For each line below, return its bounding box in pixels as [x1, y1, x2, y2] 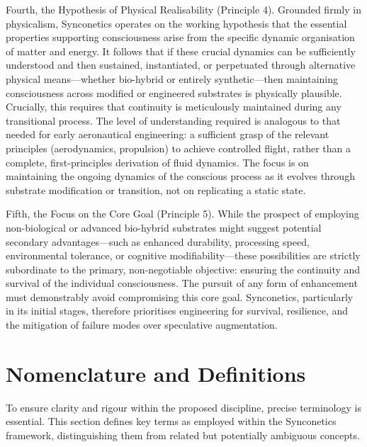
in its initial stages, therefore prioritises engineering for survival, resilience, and [6, 303, 349, 318]
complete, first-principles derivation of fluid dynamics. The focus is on [6, 154, 309, 169]
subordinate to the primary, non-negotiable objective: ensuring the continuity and [6, 261, 361, 276]
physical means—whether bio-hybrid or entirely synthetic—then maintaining [6, 71, 339, 86]
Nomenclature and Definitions [6, 358, 306, 387]
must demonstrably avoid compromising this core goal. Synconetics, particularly [6, 289, 354, 304]
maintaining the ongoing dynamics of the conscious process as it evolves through [6, 169, 355, 183]
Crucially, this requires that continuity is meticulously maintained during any [6, 99, 341, 114]
